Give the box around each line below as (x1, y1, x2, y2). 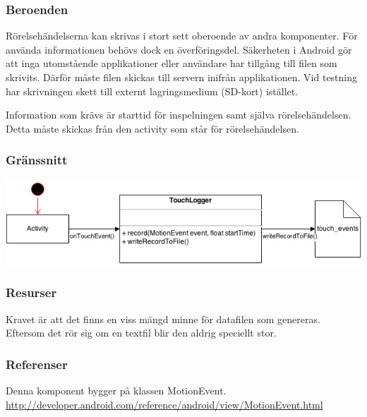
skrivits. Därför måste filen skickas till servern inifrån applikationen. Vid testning (6, 70, 358, 84)
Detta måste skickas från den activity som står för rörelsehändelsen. (6, 121, 299, 135)
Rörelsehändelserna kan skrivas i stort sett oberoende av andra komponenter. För (6, 28, 358, 43)
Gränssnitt (6, 151, 68, 169)
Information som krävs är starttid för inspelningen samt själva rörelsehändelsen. (6, 107, 351, 122)
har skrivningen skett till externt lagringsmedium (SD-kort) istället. (6, 83, 299, 98)
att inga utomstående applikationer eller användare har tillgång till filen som (6, 56, 337, 71)
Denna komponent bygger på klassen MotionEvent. (6, 382, 227, 397)
